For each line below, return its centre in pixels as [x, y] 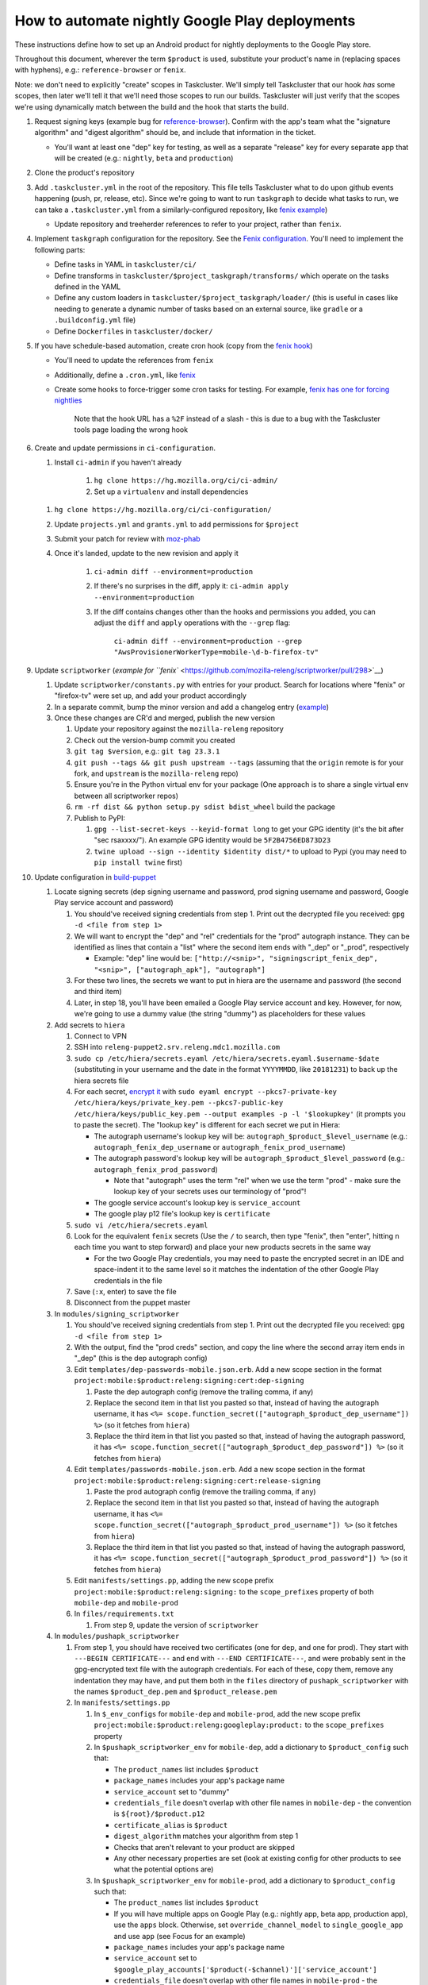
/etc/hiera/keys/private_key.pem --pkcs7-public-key [179, 1103]
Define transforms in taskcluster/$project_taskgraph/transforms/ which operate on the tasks [222, 276]
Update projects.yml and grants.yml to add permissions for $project [177, 524]
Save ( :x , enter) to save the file [126, 1291]
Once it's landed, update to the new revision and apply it [146, 553]
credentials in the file [128, 1280]
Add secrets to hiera [90, 1025]
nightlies [68, 400]
